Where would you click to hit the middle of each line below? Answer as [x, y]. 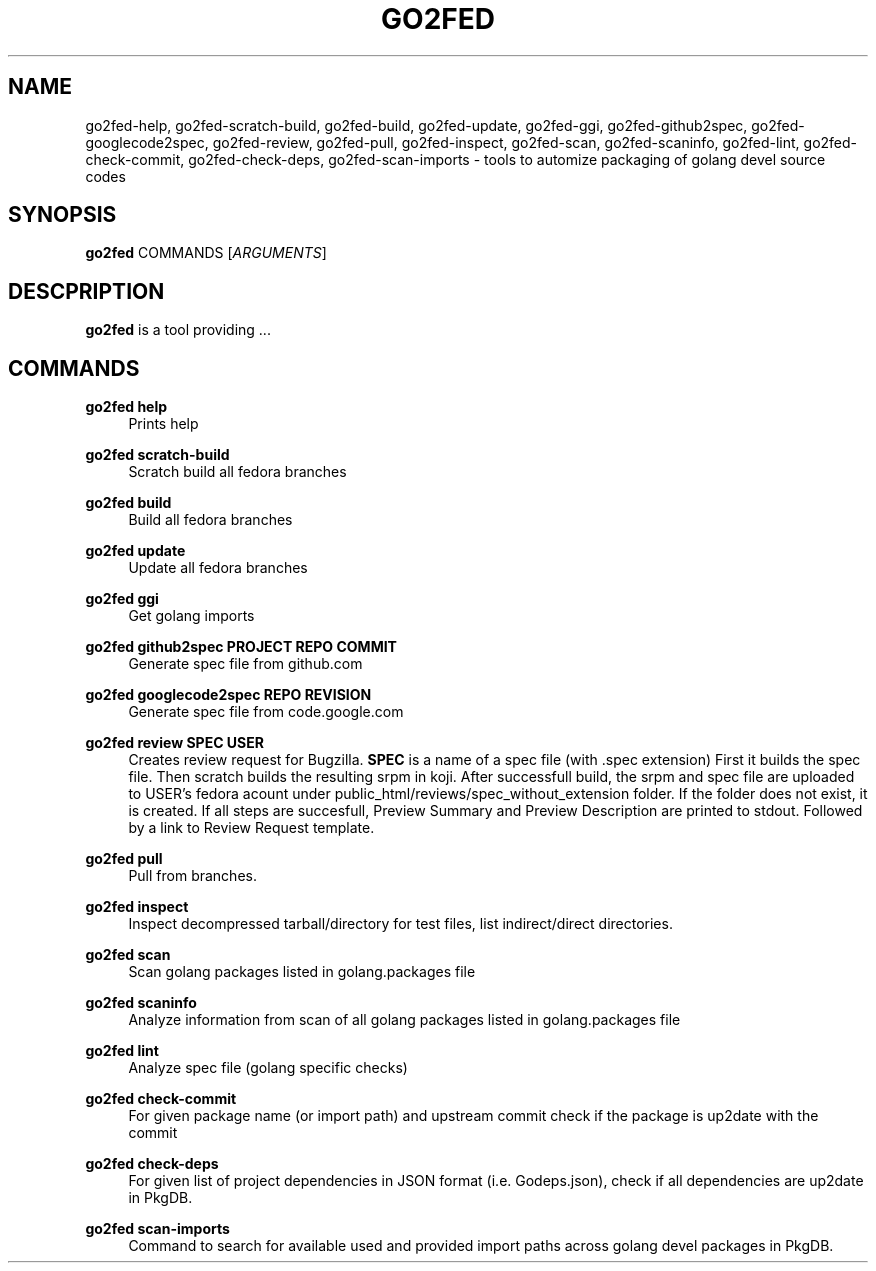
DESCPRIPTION [86, 291]
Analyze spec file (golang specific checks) [268, 1068]
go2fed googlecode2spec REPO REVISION [228, 695]
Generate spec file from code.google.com [266, 712]
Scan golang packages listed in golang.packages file [302, 972]
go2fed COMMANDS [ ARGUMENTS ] [206, 253]
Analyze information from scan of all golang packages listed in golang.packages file [404, 1020]
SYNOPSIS [62, 215]
